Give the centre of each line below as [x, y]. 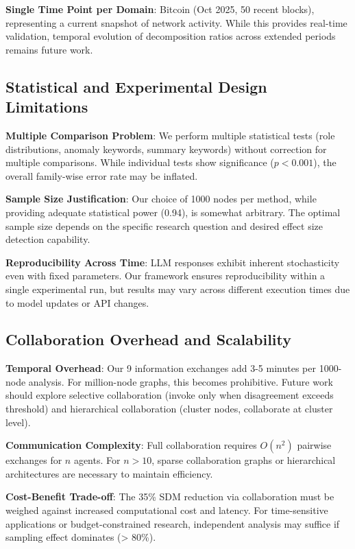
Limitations [47, 107]
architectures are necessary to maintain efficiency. [109, 473]
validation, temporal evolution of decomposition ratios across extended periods [171, 36]
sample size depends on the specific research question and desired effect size [164, 225]
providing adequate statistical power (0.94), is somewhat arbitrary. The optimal [173, 212]
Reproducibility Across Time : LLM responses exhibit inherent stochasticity [173, 262]
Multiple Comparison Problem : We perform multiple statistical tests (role [170, 135]
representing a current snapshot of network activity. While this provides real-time [176, 22]
